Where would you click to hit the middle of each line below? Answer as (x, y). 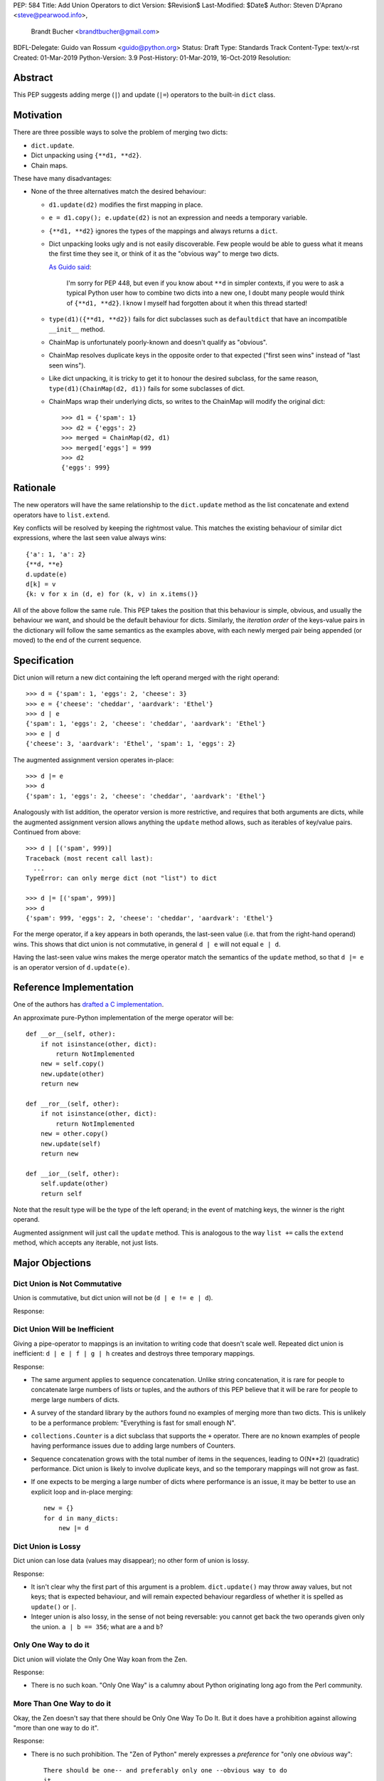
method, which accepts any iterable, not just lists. (86, 1242)
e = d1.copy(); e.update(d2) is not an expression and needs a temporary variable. (178, 218)
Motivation (38, 115)
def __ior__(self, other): (73, 1173)
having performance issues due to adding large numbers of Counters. (133, 1445)
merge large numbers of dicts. (75, 1399)
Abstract (33, 78)
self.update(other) (74, 1184)
